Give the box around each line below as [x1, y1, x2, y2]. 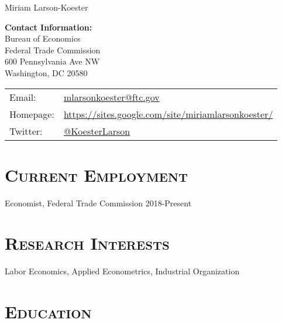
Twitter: [9, 124, 43, 138]
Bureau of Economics [5, 32, 81, 45]
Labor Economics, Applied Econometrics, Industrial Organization [5, 265, 240, 277]
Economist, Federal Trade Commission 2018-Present [5, 196, 192, 209]
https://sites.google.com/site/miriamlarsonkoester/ [63, 107, 273, 121]
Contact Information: [5, 21, 92, 33]
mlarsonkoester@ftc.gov [63, 90, 160, 104]
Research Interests [5, 231, 170, 255]
